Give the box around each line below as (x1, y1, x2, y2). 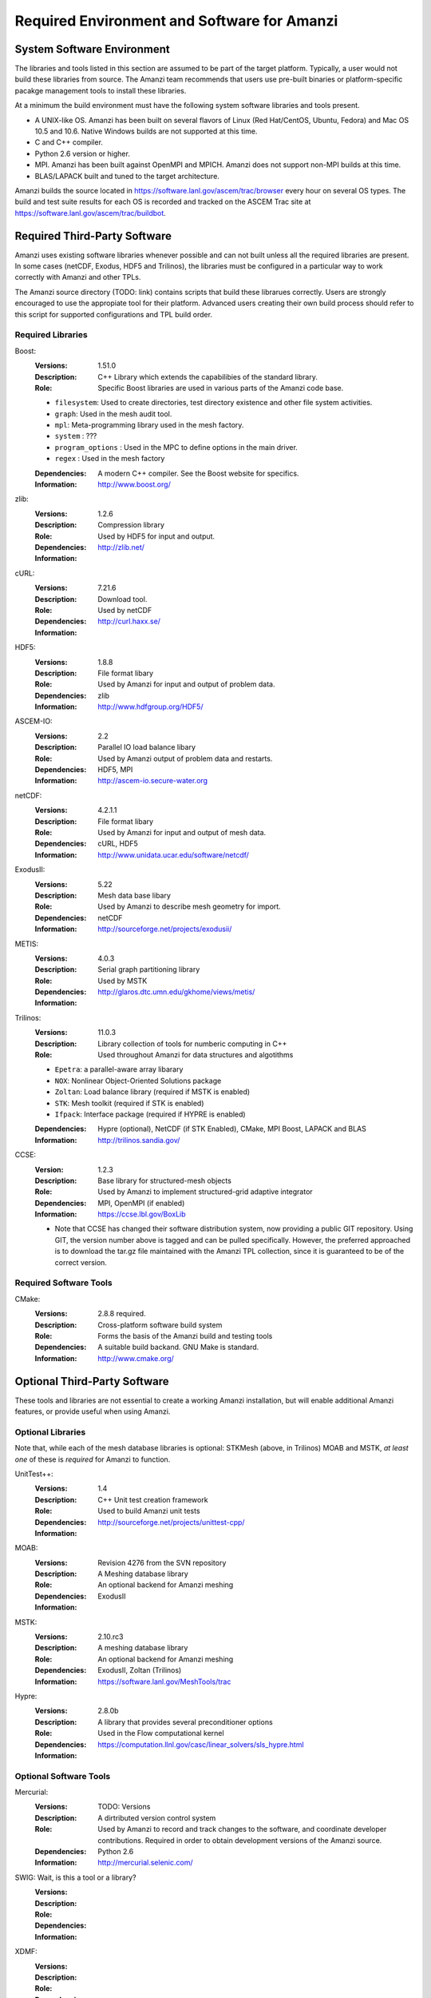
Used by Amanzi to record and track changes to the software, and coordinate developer (97, 1825, 387, 1834)
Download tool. (97, 594, 148, 603)
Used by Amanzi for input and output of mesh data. (97, 827, 267, 837)
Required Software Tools (14, 1277, 113, 1288)
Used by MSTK (97, 976, 148, 985)
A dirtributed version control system (97, 1813, 216, 1822)
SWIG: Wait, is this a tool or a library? (14, 1873, 136, 1882)
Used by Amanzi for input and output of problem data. (97, 679, 275, 689)
